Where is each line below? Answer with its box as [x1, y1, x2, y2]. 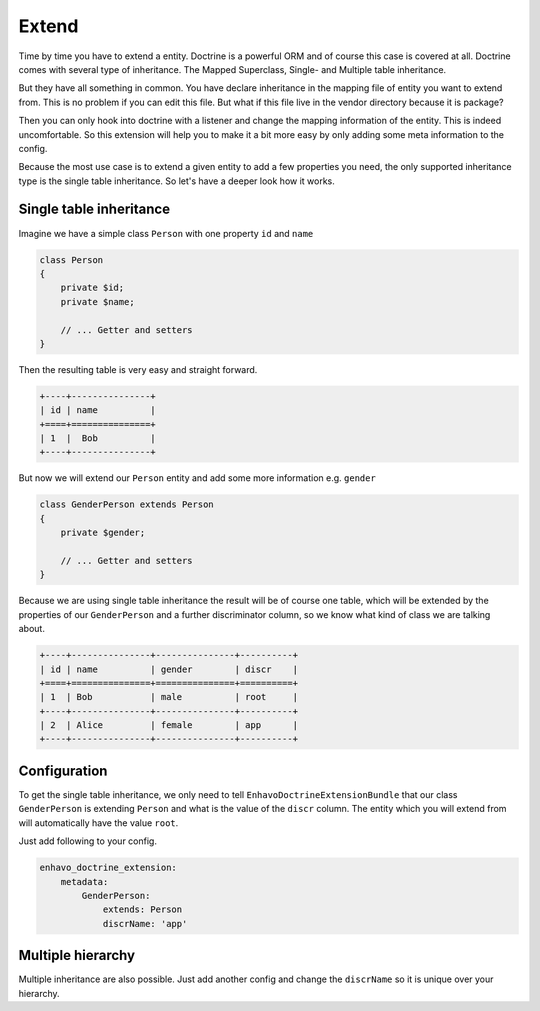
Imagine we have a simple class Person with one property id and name [18, 227, 314, 239]
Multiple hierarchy [18, 947, 135, 964]
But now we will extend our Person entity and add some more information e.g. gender [18, 472, 377, 484]
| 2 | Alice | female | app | [39, 720, 299, 731]
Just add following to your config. [18, 835, 157, 847]
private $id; [60, 282, 125, 294]
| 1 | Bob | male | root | [39, 691, 299, 703]
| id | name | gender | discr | [39, 663, 299, 675]
